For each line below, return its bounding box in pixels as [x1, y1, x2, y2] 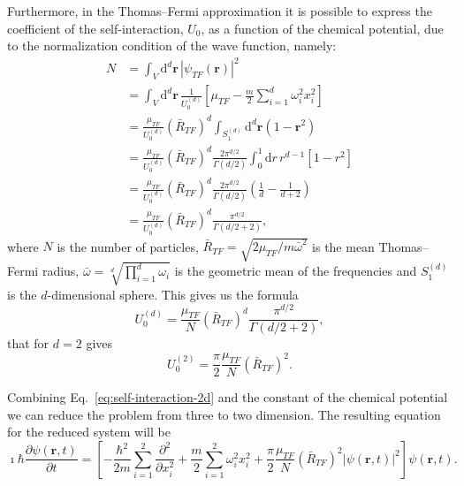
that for [7, 334, 49, 353]
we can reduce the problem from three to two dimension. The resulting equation [7, 405, 441, 423]
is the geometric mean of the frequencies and [174, 262, 417, 280]
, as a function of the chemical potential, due [201, 19, 444, 37]
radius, [42, 262, 80, 280]
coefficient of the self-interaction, [7, 19, 184, 37]
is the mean [312, 237, 375, 255]
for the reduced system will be [7, 422, 171, 441]
